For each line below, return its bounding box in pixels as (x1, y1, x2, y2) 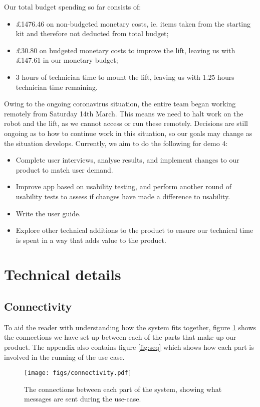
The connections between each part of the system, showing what (24, 383, 222, 394)
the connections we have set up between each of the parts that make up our (4, 332, 236, 342)
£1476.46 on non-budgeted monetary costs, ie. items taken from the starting (16, 18, 251, 29)
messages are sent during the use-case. (24, 393, 141, 404)
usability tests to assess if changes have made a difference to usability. (16, 191, 230, 201)
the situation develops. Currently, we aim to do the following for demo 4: (4, 138, 228, 148)
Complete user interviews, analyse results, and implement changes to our (16, 155, 239, 165)
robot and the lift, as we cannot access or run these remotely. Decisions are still (4, 118, 248, 128)
